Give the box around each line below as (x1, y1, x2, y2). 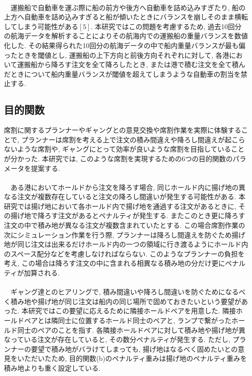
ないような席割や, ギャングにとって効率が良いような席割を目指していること (4, 144, 245, 154)
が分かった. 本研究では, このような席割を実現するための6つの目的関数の (4, 153, 233, 163)
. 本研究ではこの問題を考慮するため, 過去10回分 (91, 21, 242, 31)
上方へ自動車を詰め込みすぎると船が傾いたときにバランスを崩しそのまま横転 (4, 12, 248, 22)
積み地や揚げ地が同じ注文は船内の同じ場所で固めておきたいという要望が (10, 296, 241, 306)
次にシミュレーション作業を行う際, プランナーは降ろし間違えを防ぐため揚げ (4, 229, 245, 239)
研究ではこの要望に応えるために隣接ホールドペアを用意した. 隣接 (28, 306, 236, 316)
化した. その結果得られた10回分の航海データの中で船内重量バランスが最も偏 (4, 40, 246, 50)
